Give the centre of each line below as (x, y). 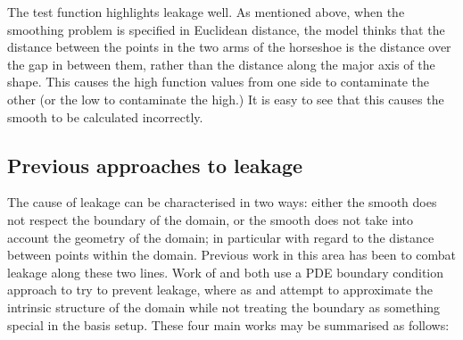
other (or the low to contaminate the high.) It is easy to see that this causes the (226, 99)
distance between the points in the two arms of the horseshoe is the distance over (229, 47)
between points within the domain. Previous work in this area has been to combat (232, 255)
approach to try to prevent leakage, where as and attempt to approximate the (220, 290)
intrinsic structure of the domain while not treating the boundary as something (224, 307)
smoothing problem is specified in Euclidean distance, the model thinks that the (226, 29)
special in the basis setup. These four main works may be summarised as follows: (228, 324)
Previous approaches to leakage (155, 165)
